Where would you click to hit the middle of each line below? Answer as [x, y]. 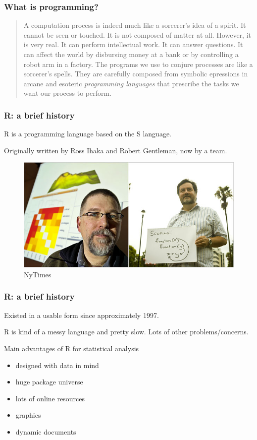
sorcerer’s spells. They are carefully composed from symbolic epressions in [136, 74]
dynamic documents [46, 431]
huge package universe [49, 382]
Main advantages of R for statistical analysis [72, 348]
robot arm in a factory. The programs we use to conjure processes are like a [138, 64]
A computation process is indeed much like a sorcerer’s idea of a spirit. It [135, 25]
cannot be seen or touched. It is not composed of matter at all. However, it [137, 34]
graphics [28, 415]
